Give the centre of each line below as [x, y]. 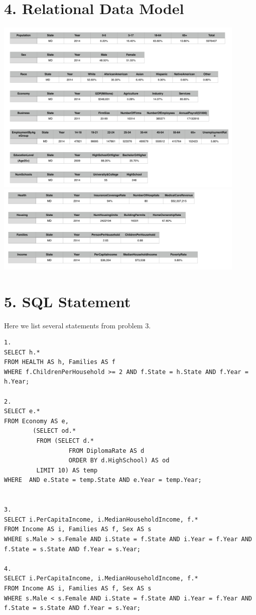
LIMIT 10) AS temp [67, 470]
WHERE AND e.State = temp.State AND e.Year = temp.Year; [103, 480]
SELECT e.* [22, 411]
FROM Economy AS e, [36, 421]
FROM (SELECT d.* [65, 441]
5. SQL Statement [68, 301]
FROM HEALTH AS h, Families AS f [60, 362]
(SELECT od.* [54, 431]
